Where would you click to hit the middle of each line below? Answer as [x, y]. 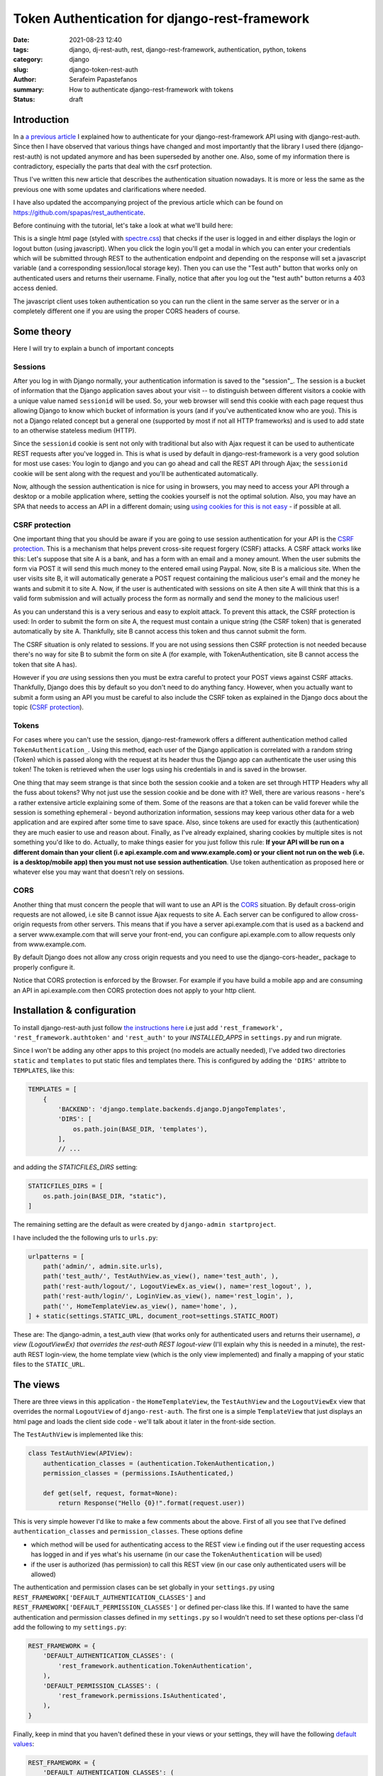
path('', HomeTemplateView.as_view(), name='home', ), [140, 1306]
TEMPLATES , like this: [44, 1071]
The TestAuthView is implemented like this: [78, 1434]
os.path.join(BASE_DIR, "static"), [105, 1196]
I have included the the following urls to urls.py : [85, 1238]
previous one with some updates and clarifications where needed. [110, 189]
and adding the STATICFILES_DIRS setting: [76, 1167]
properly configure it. [44, 967]
